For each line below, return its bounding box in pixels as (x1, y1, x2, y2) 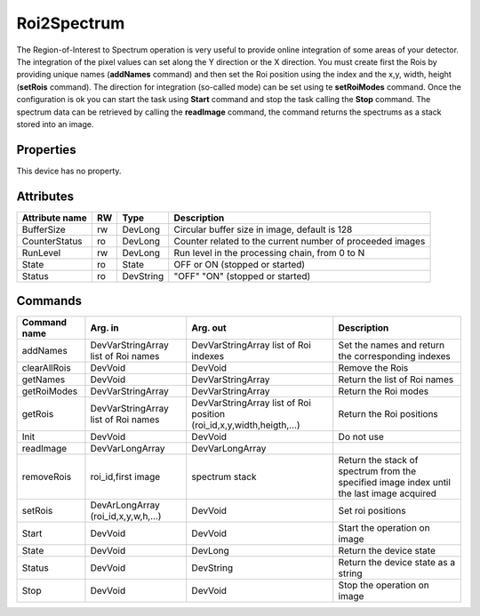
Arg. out (191, 322, 227, 334)
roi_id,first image (90, 471, 161, 484)
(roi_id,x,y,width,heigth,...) (191, 419, 301, 431)
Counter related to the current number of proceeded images (173, 235, 426, 247)
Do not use (338, 431, 384, 444)
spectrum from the (338, 465, 417, 477)
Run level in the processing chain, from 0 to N (173, 246, 365, 259)
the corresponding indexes (338, 350, 451, 363)
